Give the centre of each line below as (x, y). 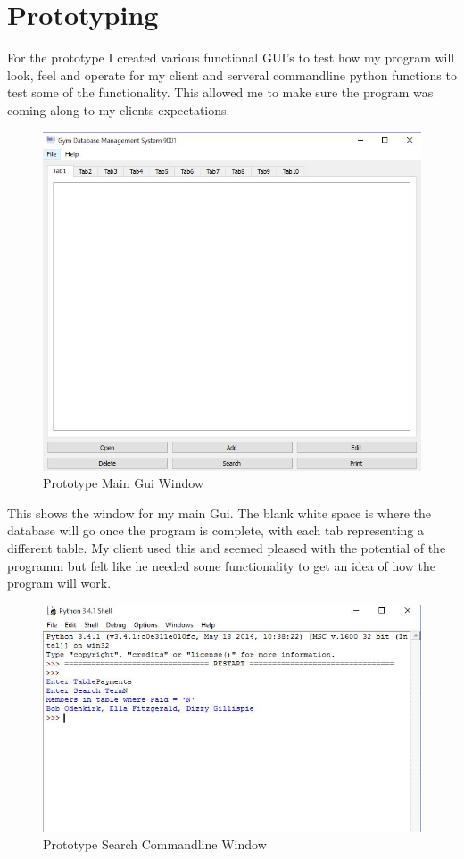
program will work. (59, 583)
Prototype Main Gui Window (124, 483)
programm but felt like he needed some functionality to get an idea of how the (222, 565)
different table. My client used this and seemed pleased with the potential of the (227, 548)
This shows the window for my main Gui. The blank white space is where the (219, 512)
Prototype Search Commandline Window (155, 844)
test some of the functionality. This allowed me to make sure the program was (220, 92)
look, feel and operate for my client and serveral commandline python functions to (232, 74)
